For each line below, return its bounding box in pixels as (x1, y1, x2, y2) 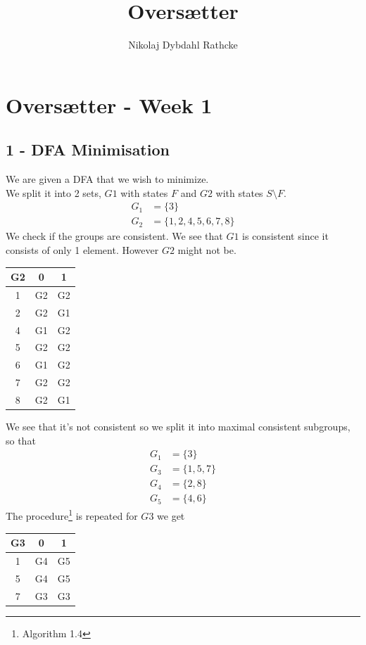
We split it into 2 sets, (6, 185, 101, 200)
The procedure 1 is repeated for (6, 506, 138, 523)
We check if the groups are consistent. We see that (6, 229, 223, 243)
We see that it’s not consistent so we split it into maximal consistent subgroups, (6, 419, 351, 434)
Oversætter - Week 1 (6, 90, 213, 119)
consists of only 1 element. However (6, 242, 159, 257)
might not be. (177, 242, 236, 257)
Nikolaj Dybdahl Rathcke (128, 37, 238, 52)
